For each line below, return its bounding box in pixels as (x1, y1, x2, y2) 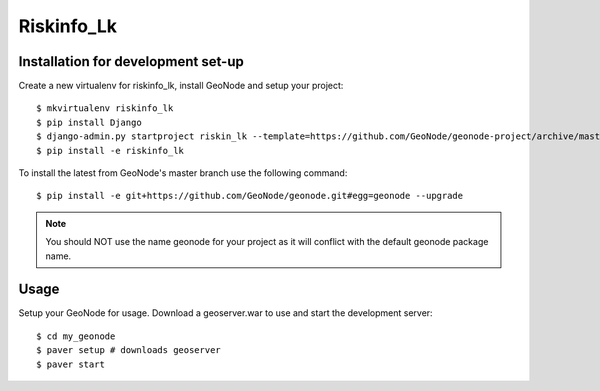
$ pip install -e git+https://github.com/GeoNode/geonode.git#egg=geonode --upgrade (36, 190, 464, 202)
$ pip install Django (36, 116, 142, 128)
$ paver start (36, 358, 105, 370)
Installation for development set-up (18, 53, 244, 70)
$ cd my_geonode (36, 330, 116, 342)
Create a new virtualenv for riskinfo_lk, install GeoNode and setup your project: (18, 80, 344, 92)
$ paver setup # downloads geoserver (36, 345, 222, 356)
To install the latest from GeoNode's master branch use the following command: (18, 167, 348, 179)
